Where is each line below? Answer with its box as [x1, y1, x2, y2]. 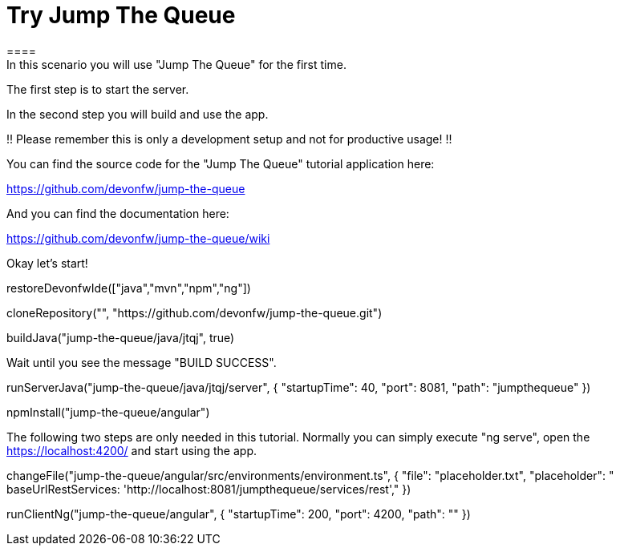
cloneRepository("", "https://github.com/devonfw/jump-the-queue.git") [6, 305, 383, 320]
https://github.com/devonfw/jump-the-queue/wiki [6, 231, 270, 245]
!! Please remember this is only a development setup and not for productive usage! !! [6, 131, 452, 146]
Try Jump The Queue [6, 2, 236, 29]
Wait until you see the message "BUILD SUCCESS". [6, 355, 277, 369]
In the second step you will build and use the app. [6, 107, 269, 121]
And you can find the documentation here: [6, 206, 229, 220]
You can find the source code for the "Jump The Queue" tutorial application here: [6, 156, 435, 171]
